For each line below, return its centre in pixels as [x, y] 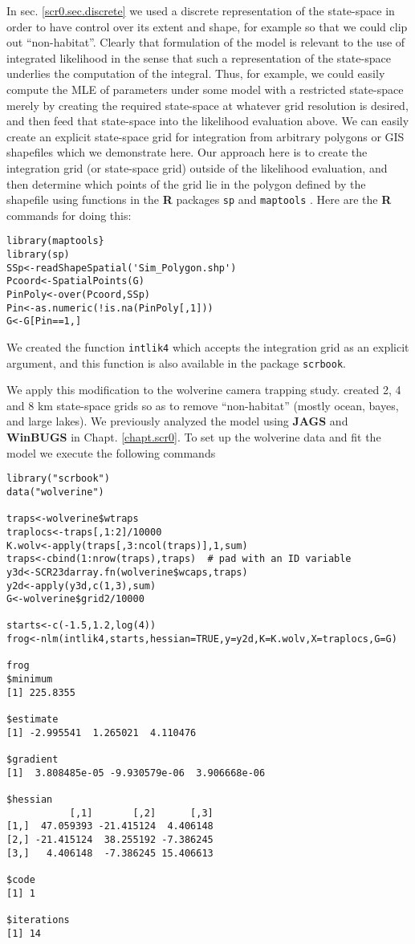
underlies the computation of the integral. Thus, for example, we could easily [196, 73]
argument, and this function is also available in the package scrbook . [176, 362]
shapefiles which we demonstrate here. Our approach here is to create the [187, 152]
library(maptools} [55, 241]
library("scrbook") [58, 479]
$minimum [30, 680]
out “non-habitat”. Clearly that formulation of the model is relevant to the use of [206, 42]
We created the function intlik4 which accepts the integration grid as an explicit [208, 346]
